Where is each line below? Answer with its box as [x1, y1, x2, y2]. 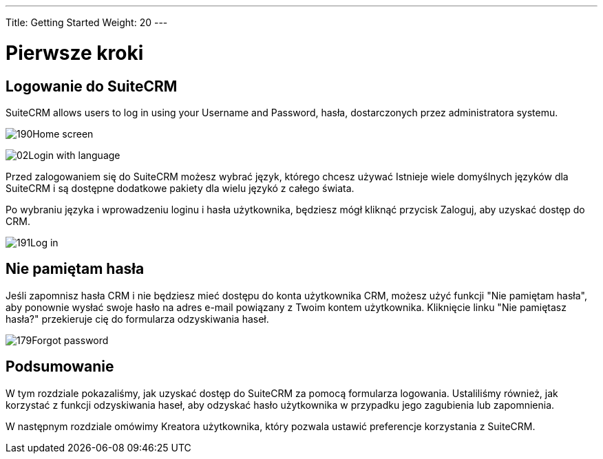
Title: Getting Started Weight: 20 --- [6, 17, 168, 28]
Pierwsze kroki [6, 41, 144, 65]
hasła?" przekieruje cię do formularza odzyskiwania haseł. [6, 312, 269, 325]
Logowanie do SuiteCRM [6, 77, 178, 95]
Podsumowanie [6, 358, 114, 376]
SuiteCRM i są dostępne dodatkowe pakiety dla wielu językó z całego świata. [6, 182, 355, 194]
